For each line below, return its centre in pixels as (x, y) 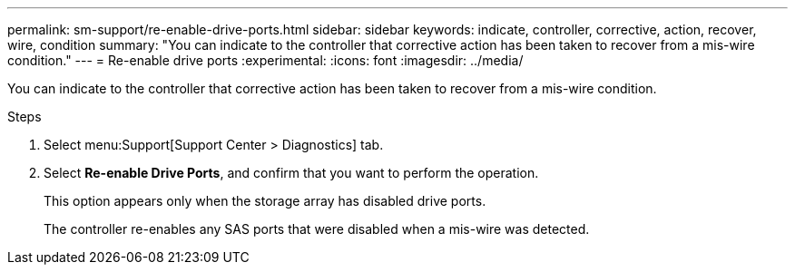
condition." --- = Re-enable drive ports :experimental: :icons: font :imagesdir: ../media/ (265, 60)
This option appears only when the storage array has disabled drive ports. (265, 201)
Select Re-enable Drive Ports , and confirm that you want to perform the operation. (291, 173)
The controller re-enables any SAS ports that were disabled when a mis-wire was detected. (317, 229)
